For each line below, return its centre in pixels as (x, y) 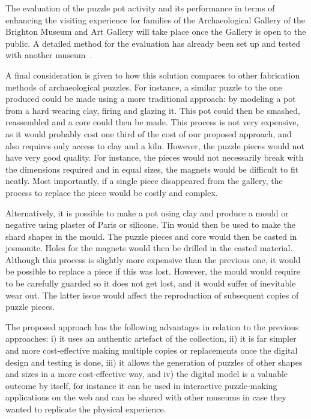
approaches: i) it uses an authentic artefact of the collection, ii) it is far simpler (151, 338)
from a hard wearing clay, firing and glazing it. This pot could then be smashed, (153, 110)
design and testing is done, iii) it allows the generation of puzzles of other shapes (154, 362)
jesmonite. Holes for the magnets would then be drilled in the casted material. (149, 248)
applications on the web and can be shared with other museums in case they (146, 397)
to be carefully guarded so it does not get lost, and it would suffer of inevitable (151, 283)
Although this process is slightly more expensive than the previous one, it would (153, 259)
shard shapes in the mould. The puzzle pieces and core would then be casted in (151, 236)
